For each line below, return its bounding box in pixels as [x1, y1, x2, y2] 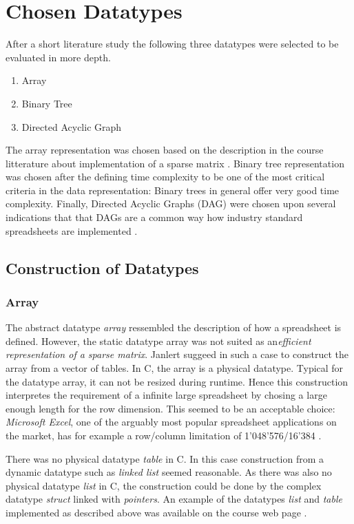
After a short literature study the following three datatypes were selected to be [6, 36, 339, 51]
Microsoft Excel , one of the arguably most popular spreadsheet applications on [6, 415, 337, 429]
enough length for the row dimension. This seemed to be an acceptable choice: [6, 401, 335, 415]
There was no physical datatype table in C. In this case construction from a [6, 451, 324, 465]
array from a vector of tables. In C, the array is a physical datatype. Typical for [6, 361, 344, 375]
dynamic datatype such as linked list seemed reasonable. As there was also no [6, 465, 332, 479]
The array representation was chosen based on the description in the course [6, 143, 324, 157]
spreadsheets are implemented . [6, 223, 138, 238]
